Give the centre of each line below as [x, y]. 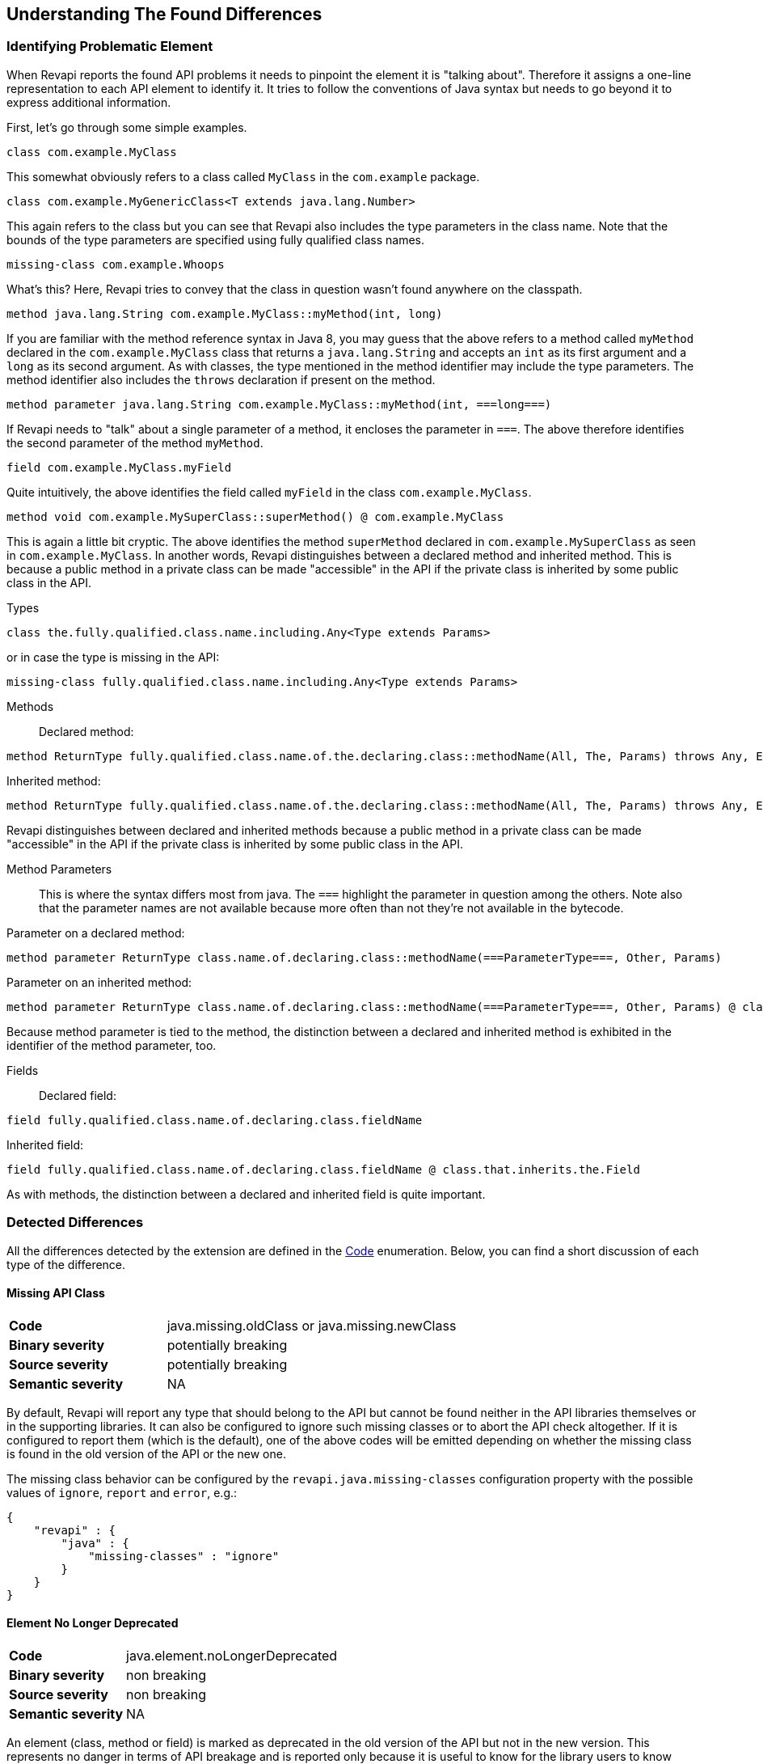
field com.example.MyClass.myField [119, 467]
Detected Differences [75, 1223]
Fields [23, 1070]
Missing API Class [56, 1293]
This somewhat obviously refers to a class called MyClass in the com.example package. [243, 176]
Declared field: [78, 1095]
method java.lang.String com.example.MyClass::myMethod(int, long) [225, 313]
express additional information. [89, 102]
